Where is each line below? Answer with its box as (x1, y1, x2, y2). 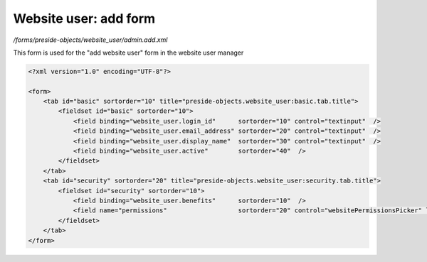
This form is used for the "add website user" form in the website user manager (13, 48, 244, 57)
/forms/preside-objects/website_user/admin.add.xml (13, 36, 168, 44)
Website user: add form (13, 11, 156, 26)
